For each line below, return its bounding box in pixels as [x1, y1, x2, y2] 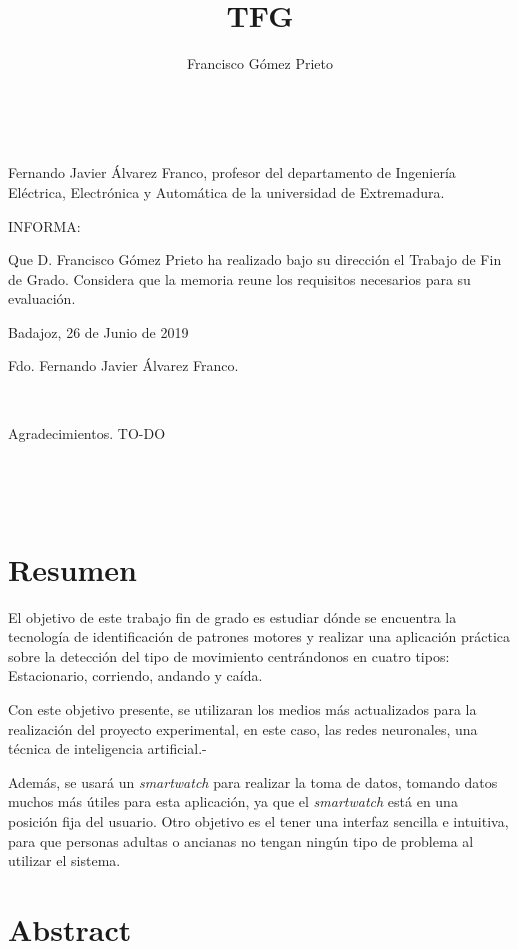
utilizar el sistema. [8, 850, 121, 871]
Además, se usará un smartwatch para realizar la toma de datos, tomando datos [8, 771, 498, 792]
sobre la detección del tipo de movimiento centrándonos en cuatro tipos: [8, 645, 450, 666]
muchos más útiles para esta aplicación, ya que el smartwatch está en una [8, 791, 458, 812]
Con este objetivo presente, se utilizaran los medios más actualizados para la [8, 698, 477, 719]
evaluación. [8, 288, 76, 309]
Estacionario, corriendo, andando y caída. [8, 665, 263, 686]
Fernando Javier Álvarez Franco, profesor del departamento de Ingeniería [8, 162, 456, 183]
